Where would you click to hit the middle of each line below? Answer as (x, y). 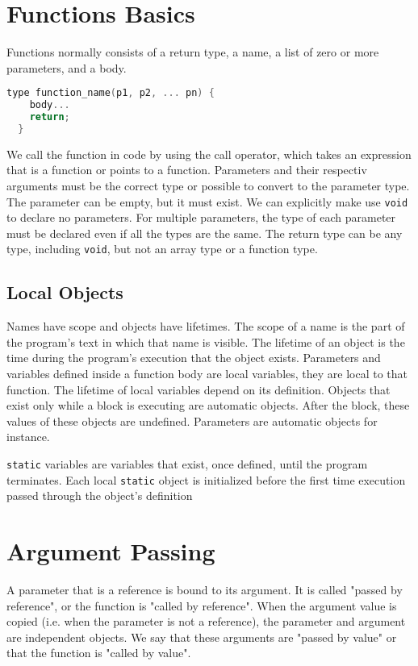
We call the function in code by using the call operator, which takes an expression (209, 154)
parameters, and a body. (67, 67)
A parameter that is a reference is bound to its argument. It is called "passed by (205, 590)
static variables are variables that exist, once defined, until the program (187, 464)
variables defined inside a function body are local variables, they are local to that (207, 374)
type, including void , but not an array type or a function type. (162, 249)
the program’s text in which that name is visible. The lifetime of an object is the (206, 341)
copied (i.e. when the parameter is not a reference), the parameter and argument (206, 621)
